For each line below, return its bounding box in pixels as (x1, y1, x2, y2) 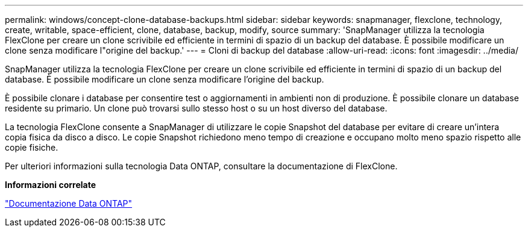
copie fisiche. (5, 142, 58, 152)
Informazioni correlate (5, 180, 96, 190)
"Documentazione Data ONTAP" (5, 198, 133, 208)
